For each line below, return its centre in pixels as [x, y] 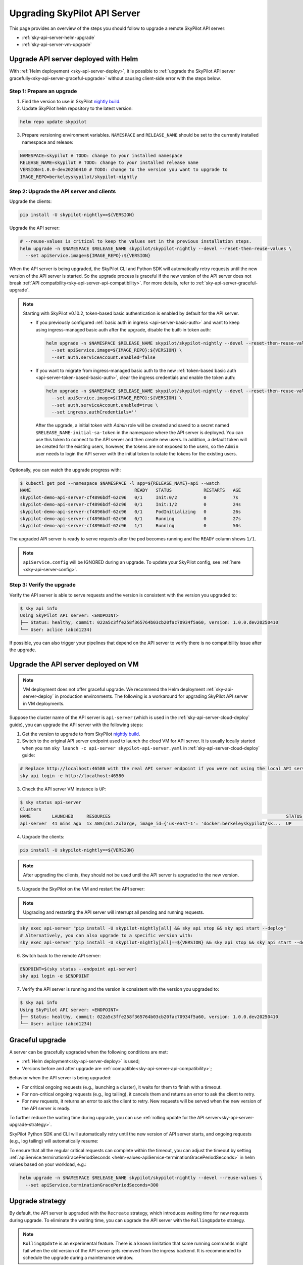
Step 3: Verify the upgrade [42, 585]
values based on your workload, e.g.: [48, 1164]
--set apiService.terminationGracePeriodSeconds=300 [92, 1185]
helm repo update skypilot [53, 122]
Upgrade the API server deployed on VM [74, 665]
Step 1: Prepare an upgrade [43, 91]
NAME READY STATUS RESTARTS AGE [131, 490]
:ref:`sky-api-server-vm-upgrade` [57, 45]
